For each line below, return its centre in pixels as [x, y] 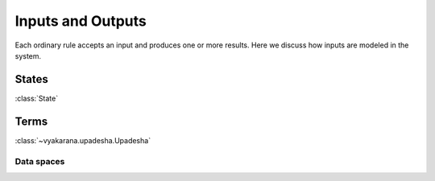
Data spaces [40, 161]
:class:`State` [37, 98]
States [31, 79]
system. [28, 56]
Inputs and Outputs [81, 21]
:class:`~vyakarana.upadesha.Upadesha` [83, 140]
